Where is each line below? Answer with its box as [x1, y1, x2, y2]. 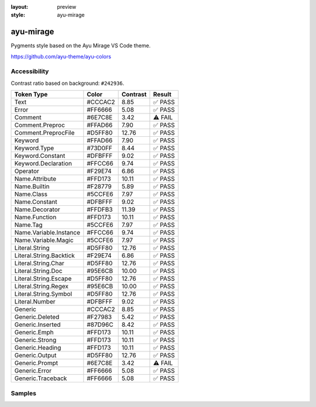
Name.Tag [14, 221, 43, 229]
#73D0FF [87, 144, 112, 152]
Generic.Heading [14, 344, 61, 352]
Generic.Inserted [14, 320, 61, 329]
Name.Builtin [14, 182, 50, 191]
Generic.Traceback [14, 374, 67, 382]
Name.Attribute [14, 175, 57, 183]
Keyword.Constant [14, 152, 66, 160]
